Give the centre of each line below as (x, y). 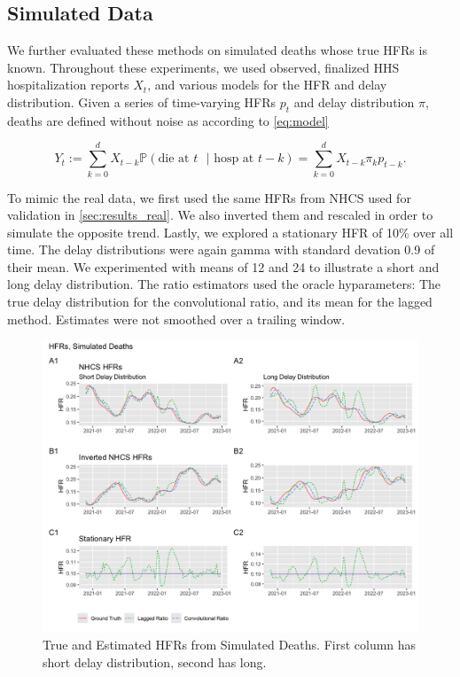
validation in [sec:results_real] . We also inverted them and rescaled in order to (220, 215)
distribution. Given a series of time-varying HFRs (142, 101)
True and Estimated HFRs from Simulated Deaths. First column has (230, 645)
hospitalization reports (68, 85)
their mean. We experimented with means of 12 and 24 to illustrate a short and (223, 266)
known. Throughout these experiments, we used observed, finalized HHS (203, 67)
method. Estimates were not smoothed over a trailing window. (176, 319)
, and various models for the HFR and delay (267, 85)
